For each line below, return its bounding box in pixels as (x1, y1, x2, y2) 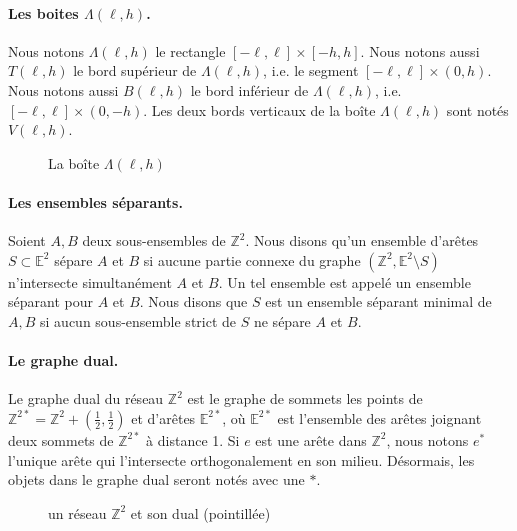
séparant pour (8, 291, 93, 312)
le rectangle (155, 40, 226, 61)
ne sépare (253, 310, 311, 331)
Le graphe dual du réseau (8, 388, 164, 409)
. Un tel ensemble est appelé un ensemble (218, 271, 471, 292)
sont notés (446, 99, 509, 120)
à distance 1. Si (146, 429, 240, 450)
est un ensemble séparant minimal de (265, 291, 492, 312)
